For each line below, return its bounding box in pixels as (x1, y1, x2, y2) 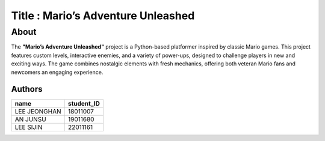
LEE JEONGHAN (14, 107, 61, 116)
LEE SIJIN (14, 123, 43, 131)
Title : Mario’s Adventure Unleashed (11, 9, 195, 22)
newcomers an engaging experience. (11, 68, 104, 76)
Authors (11, 84, 43, 94)
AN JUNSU (14, 115, 46, 124)
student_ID (67, 100, 101, 108)
